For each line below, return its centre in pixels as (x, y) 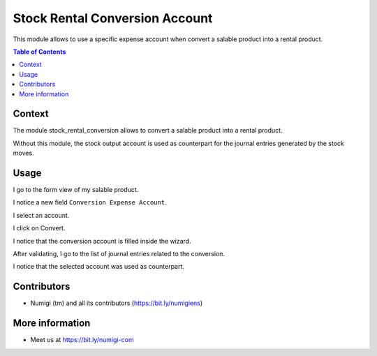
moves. (23, 153)
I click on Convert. (39, 228)
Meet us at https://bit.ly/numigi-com (82, 340)
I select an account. (41, 215)
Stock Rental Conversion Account (113, 18)
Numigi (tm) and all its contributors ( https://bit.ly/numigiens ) (117, 303)
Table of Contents (39, 52)
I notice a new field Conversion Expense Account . (90, 202)
